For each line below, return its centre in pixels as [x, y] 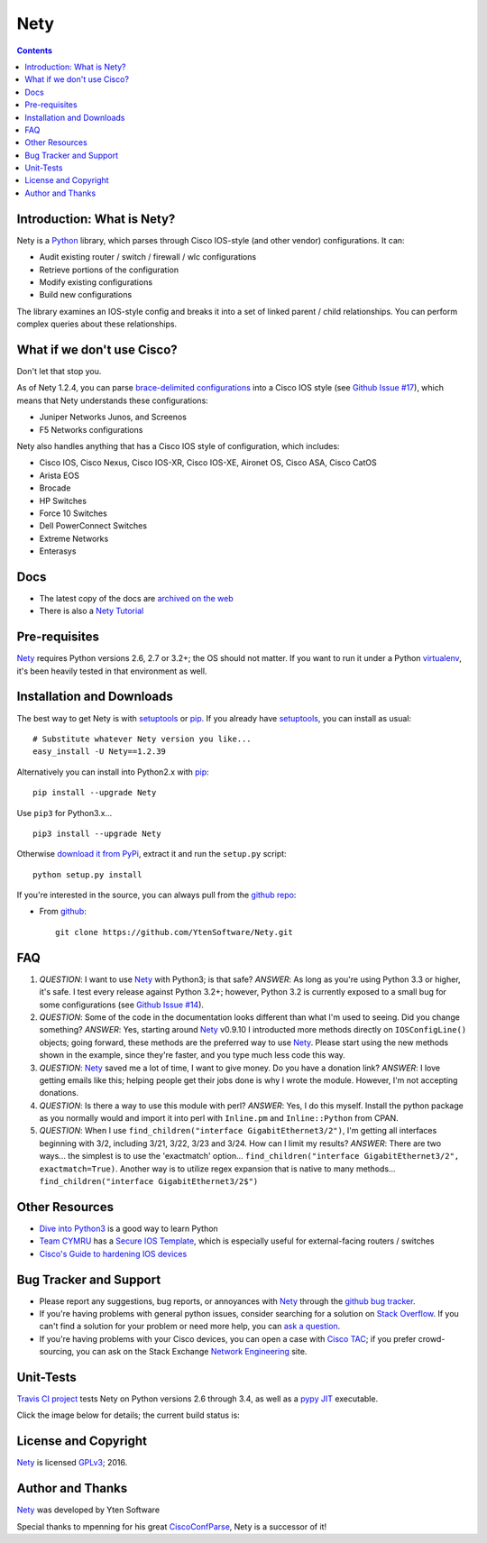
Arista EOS [60, 475]
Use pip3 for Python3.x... [64, 813]
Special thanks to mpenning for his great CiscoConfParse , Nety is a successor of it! [172, 1526]
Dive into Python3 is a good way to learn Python [129, 1228]
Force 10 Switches [73, 513]
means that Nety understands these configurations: [113, 400]
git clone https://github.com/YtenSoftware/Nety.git [174, 932]
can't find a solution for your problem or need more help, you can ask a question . [190, 1327]
